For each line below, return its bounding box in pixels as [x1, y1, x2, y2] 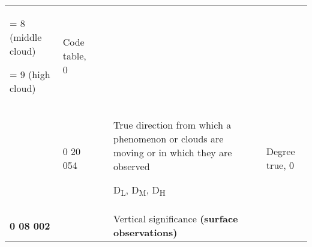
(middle [10, 30, 42, 44]
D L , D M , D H [113, 183, 166, 199]
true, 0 [266, 158, 294, 172]
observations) [113, 225, 178, 240]
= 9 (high [10, 67, 50, 81]
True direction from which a [113, 118, 232, 132]
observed [113, 159, 150, 173]
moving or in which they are [113, 145, 232, 159]
